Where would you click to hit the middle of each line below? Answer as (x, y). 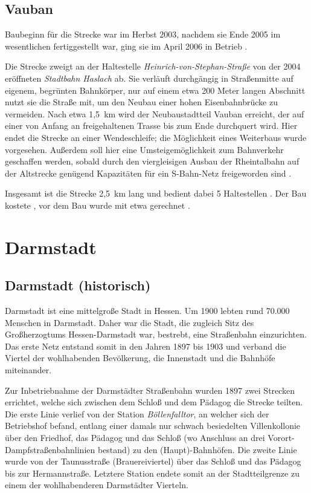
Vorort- (281, 438)
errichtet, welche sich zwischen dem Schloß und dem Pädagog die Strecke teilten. (154, 402)
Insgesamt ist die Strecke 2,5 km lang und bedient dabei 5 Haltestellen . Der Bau (156, 193)
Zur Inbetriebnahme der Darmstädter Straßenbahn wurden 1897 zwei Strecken (150, 390)
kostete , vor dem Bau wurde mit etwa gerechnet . (98, 205)
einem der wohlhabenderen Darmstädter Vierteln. (97, 485)
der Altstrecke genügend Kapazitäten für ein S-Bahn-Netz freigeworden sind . (148, 173)
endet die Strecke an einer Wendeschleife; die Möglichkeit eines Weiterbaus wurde (156, 137)
